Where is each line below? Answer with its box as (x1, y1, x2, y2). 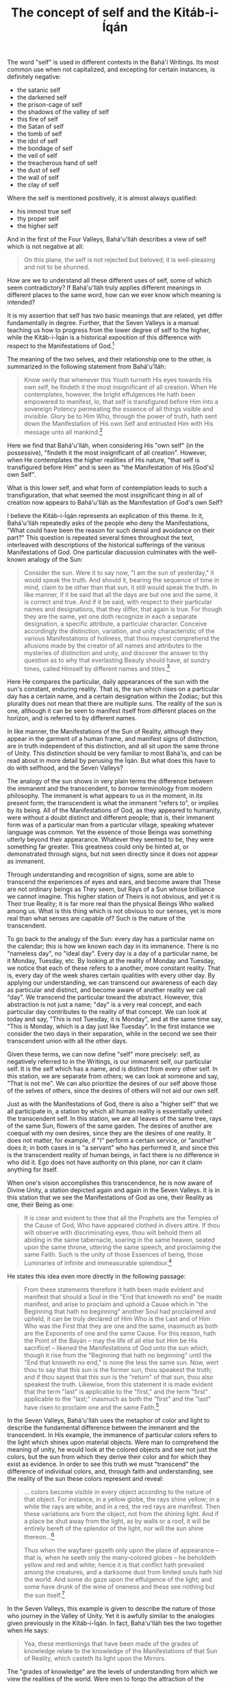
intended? (7, 298, 36, 307)
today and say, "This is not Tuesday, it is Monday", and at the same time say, (7, 1015, 223, 1023)
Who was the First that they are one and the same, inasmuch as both (23, 1322, 218, 1330)
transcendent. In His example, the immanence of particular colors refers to (7, 1431, 218, 1439)
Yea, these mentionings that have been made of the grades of (23, 1639, 199, 1648)
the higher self (16, 222, 58, 230)
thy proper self (16, 215, 60, 223)
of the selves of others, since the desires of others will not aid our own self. (7, 1087, 220, 1095)
